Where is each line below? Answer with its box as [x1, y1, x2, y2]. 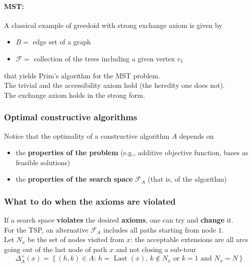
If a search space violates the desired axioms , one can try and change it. [4, 215, 234, 225]
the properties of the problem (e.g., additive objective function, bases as [15, 147, 249, 158]
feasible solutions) [15, 157, 70, 167]
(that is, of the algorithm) [148, 174, 227, 184]
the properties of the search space [15, 174, 133, 184]
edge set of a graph [32, 36, 91, 47]
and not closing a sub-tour [115, 244, 197, 254]
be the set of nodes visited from [27, 234, 124, 245]
